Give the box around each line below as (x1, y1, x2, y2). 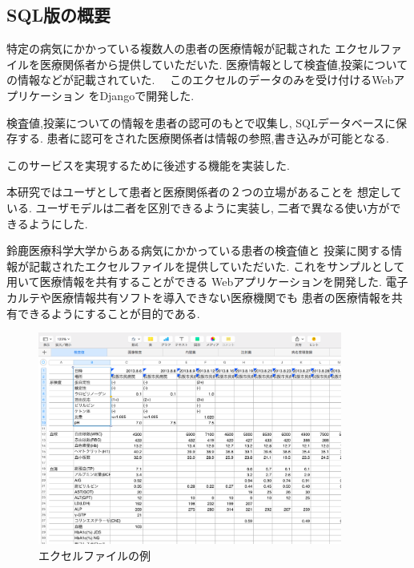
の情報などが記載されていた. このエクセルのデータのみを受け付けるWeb (6, 71, 394, 88)
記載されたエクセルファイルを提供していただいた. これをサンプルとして (28, 257, 405, 274)
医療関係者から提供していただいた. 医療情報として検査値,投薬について (39, 55, 408, 72)
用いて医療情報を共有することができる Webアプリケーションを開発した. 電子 (6, 273, 408, 290)
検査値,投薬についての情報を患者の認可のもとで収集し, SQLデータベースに (6, 114, 396, 131)
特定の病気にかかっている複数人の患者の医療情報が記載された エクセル (6, 40, 380, 57)
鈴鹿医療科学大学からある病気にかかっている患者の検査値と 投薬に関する (6, 242, 391, 259)
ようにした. (28, 215, 88, 232)
